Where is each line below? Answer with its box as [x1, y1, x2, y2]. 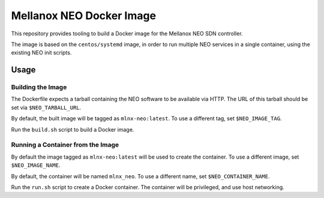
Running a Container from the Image [11, 141, 119, 149]
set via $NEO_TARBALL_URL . [11, 103, 82, 111]
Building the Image [11, 83, 67, 92]
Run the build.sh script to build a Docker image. [11, 126, 134, 133]
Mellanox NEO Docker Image [11, 9, 156, 22]
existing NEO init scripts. [11, 49, 72, 56]
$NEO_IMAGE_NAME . [11, 162, 61, 169]
